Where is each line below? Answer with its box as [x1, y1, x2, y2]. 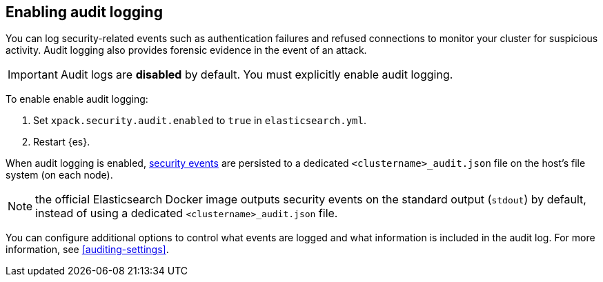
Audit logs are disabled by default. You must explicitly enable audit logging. [60, 68, 453, 82]
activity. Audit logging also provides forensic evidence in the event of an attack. [6, 44, 367, 57]
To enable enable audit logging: [6, 93, 148, 105]
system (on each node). [6, 169, 113, 181]
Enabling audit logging [6, 3, 163, 21]
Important [8, 68, 58, 82]
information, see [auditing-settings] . [6, 243, 169, 256]
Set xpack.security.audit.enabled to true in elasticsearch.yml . [33, 114, 367, 127]
